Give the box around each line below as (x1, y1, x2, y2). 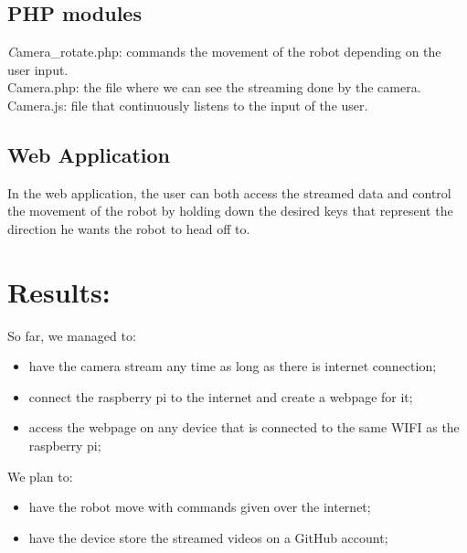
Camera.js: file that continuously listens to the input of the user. (7, 95, 368, 114)
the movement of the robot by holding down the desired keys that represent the (7, 201, 453, 220)
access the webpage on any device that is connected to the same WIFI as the (28, 418, 460, 437)
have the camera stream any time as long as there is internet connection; (28, 356, 437, 376)
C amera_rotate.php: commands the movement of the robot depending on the (7, 42, 441, 61)
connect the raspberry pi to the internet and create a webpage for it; (28, 387, 413, 406)
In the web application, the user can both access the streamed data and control (7, 183, 451, 202)
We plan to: (7, 466, 73, 485)
